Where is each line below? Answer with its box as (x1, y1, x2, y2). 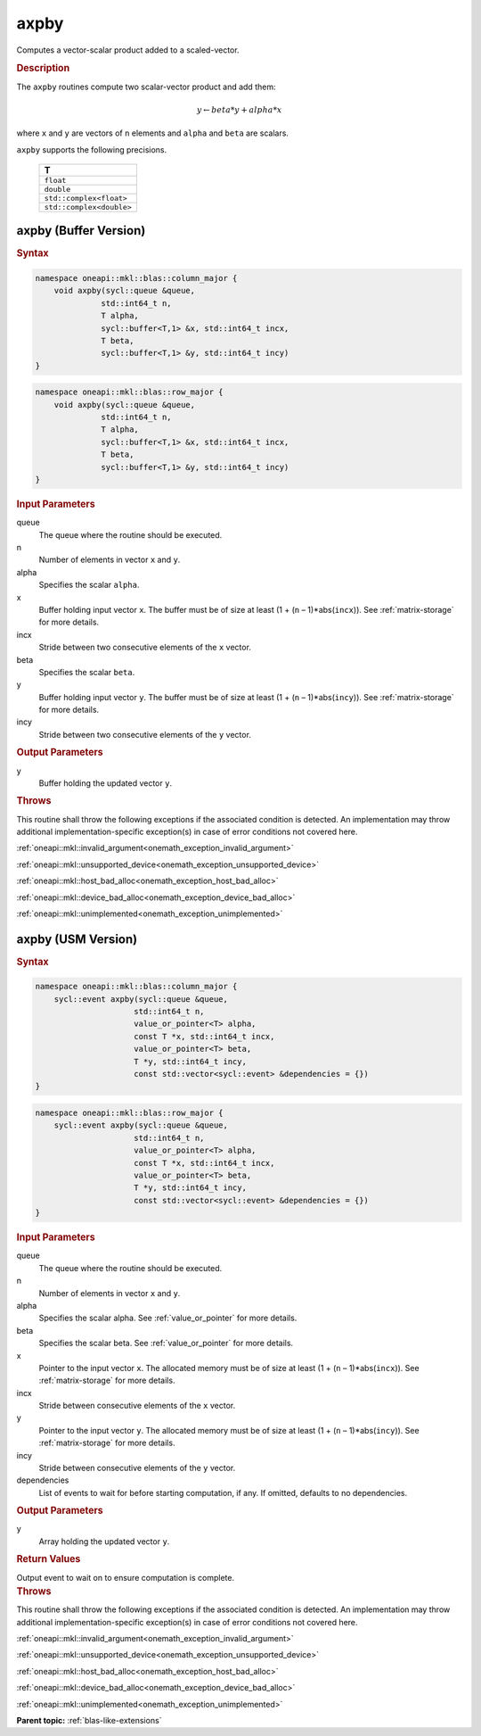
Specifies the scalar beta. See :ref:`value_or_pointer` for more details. (38, 1338, 294, 1349)
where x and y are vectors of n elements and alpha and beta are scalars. (16, 128, 289, 138)
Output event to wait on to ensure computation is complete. (16, 1572, 235, 1583)
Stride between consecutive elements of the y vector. (38, 1463, 236, 1474)
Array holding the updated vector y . (38, 1535, 170, 1547)
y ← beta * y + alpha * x (196, 104, 282, 115)
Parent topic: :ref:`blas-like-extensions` (16, 1715, 162, 1725)
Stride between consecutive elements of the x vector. (38, 1401, 236, 1411)
